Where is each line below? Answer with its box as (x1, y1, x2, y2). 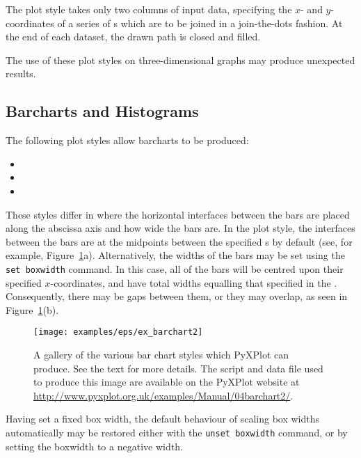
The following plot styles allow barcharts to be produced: (6, 133, 249, 148)
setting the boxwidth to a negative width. (6, 439, 183, 453)
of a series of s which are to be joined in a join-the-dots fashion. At (57, 15, 343, 30)
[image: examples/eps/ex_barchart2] (33, 327, 203, 338)
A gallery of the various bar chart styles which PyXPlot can (33, 347, 289, 362)
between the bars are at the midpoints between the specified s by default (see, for (6, 234, 353, 248)
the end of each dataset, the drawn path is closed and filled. (6, 29, 261, 44)
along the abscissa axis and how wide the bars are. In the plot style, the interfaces (6, 221, 355, 235)
